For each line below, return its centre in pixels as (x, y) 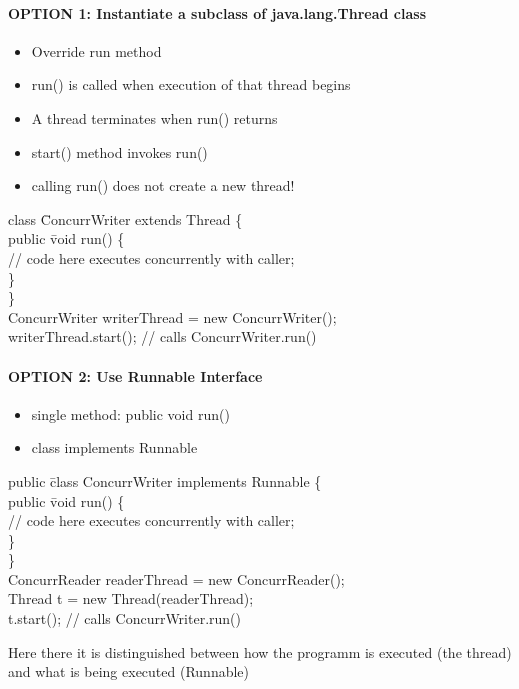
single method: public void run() (130, 413)
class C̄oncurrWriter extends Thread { (125, 218)
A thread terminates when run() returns (154, 117)
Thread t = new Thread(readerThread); (131, 598)
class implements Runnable (114, 447)
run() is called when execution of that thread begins (191, 84)
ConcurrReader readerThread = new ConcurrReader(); (176, 578)
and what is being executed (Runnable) (129, 671)
